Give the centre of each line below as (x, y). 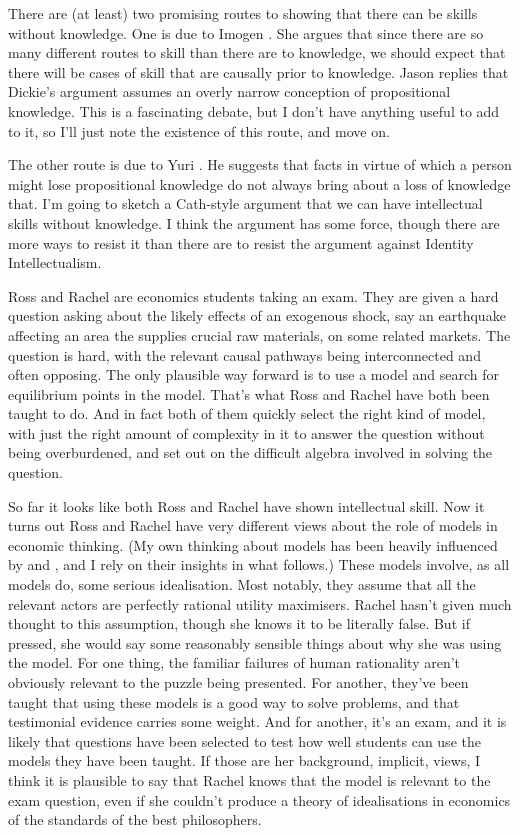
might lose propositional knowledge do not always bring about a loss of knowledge (259, 183)
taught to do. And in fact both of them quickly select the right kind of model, (247, 413)
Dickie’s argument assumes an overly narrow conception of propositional (229, 91)
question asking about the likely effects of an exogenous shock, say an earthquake (257, 315)
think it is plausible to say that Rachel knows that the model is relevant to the (249, 779)
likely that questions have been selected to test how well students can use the (244, 740)
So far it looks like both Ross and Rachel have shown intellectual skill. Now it (246, 505)
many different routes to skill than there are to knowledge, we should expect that (257, 52)
